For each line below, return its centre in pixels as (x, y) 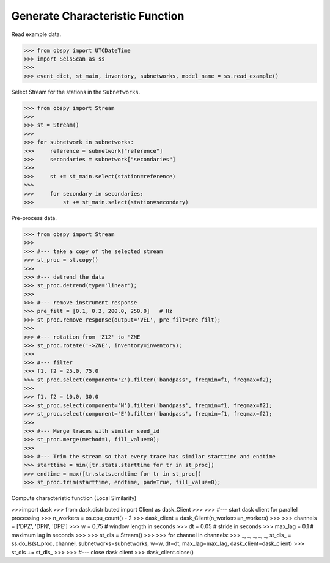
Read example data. (36, 34)
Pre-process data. (34, 218)
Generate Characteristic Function (98, 16)
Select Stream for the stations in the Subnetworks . (76, 92)
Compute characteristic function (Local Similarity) (74, 498)
